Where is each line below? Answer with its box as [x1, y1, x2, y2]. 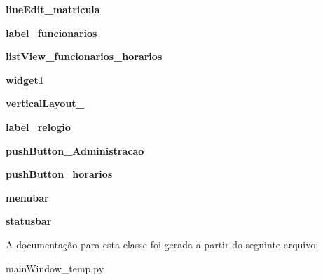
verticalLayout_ [6, 96, 85, 111]
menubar [6, 190, 49, 204]
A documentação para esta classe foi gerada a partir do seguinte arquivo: [6, 237, 319, 251]
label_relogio [6, 119, 71, 134]
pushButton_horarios [6, 167, 113, 181]
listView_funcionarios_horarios [6, 49, 163, 64]
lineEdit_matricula [6, 2, 100, 16]
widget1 [6, 72, 44, 87]
